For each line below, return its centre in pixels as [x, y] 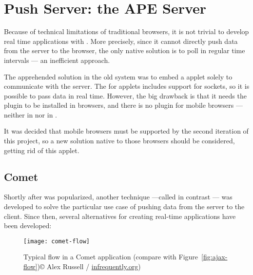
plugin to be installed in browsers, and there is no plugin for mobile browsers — [123, 105]
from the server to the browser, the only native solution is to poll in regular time [125, 50]
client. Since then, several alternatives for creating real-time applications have [120, 216]
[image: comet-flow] [57, 241]
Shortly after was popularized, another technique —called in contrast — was [118, 197]
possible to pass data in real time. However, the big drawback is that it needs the [125, 95]
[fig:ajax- [214, 257]
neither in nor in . [30, 114]
